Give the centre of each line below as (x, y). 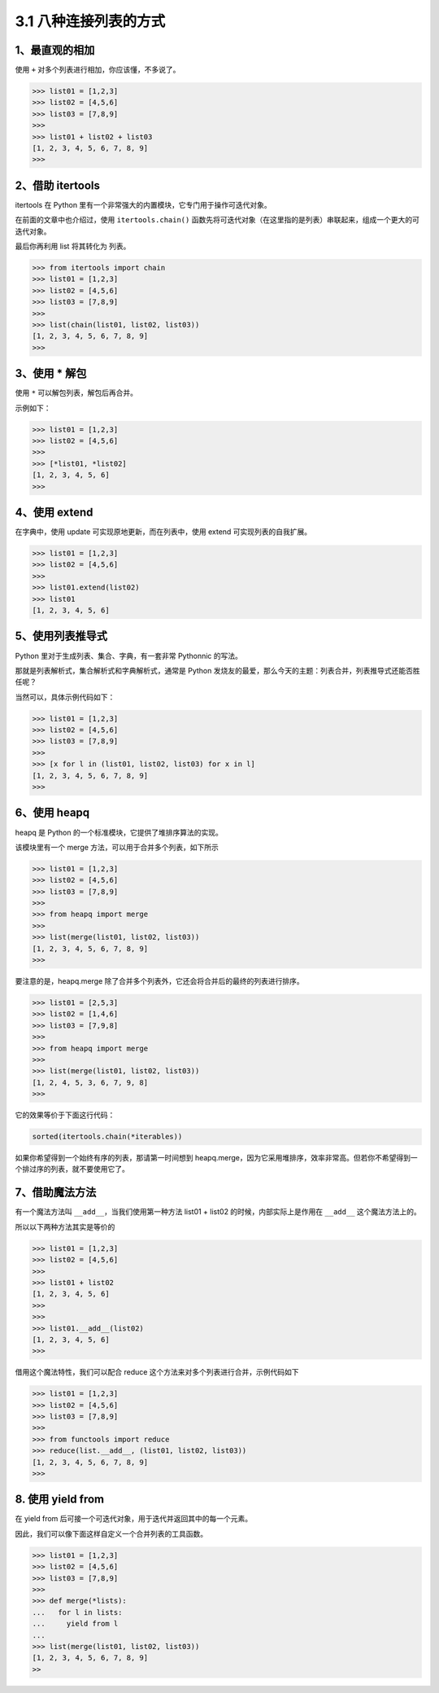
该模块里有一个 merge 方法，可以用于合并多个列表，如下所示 (117, 847)
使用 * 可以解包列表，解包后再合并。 (76, 393)
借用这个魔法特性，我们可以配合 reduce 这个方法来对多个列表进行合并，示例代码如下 (157, 1372)
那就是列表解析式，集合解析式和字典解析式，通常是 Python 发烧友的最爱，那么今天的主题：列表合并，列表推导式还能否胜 (217, 670)
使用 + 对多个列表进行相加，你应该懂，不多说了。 (98, 70)
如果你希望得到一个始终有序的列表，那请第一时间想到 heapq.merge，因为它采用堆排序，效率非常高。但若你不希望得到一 (216, 1158)
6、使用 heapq (52, 813)
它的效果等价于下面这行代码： (65, 1115)
